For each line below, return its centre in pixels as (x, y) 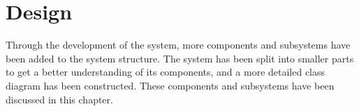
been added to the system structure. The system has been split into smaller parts (180, 58)
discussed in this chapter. (59, 99)
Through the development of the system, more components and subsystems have (178, 45)
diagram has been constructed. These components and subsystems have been (170, 85)
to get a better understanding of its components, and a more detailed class (166, 72)
